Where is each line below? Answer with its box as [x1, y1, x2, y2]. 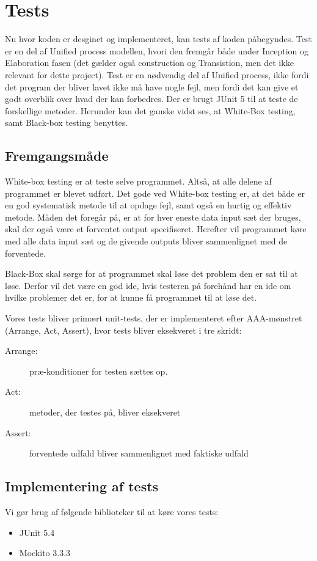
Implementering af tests [5, 477, 159, 496]
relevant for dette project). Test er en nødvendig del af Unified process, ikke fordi [5, 68, 309, 81]
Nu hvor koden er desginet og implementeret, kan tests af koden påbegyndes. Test [5, 32, 312, 45]
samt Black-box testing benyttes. [5, 116, 128, 129]
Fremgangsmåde [5, 146, 109, 165]
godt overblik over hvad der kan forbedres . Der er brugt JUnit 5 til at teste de [5, 92, 298, 105]
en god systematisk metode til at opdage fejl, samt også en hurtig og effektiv [5, 199, 292, 211]
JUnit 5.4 [19, 526, 55, 538]
